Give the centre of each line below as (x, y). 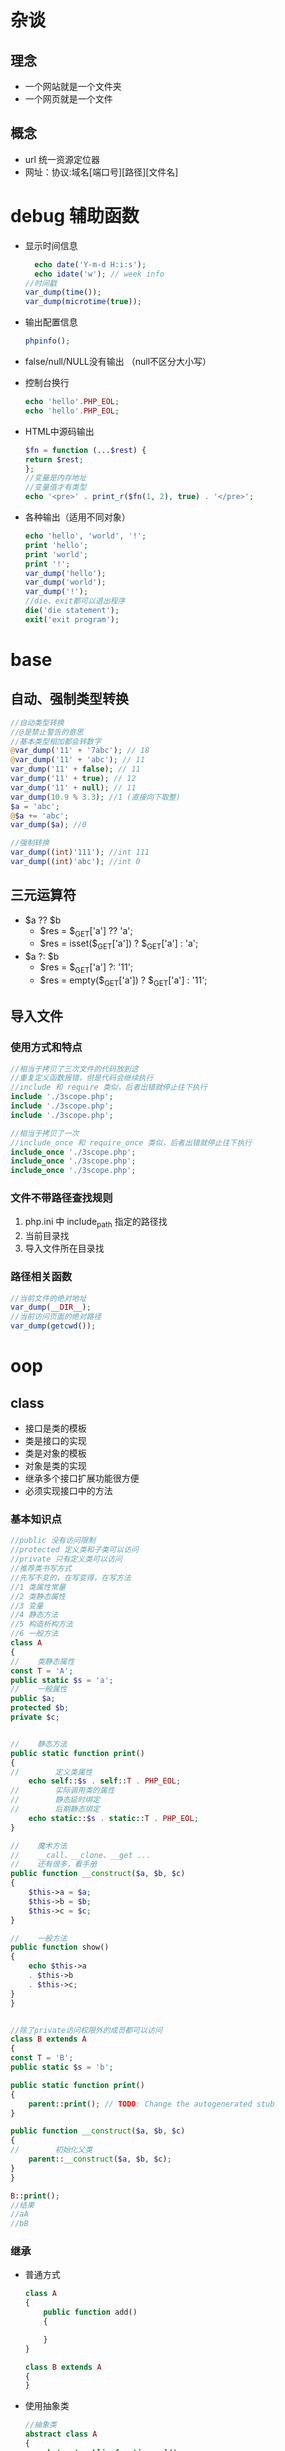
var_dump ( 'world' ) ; (65, 582)
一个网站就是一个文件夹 (73, 86)
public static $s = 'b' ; (62, 2067)
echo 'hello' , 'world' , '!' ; (85, 536)
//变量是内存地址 (55, 478)
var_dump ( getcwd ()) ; (53, 1326)
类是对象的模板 (55, 1453)
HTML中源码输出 (59, 431)
